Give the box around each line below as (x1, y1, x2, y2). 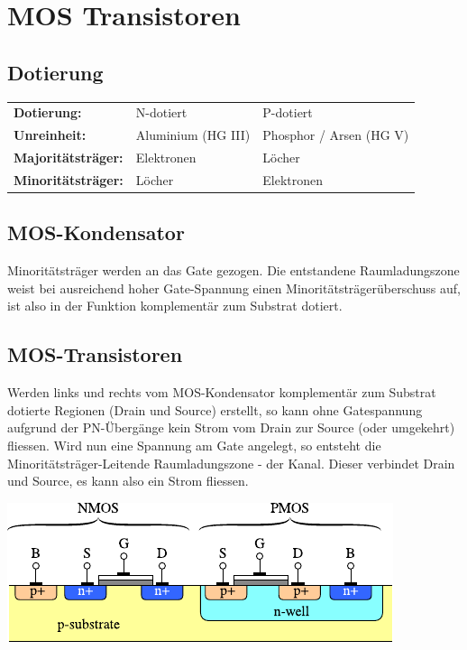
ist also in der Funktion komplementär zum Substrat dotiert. (7, 296, 343, 315)
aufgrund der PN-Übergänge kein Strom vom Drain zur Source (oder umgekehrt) (7, 418, 455, 437)
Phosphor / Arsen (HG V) (262, 125, 409, 144)
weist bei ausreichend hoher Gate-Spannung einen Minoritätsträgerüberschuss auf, (7, 278, 461, 297)
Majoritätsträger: (14, 148, 124, 167)
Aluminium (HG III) (135, 125, 251, 144)
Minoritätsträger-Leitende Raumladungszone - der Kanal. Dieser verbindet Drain (7, 453, 455, 472)
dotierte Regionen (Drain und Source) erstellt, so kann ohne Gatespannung (7, 400, 423, 419)
